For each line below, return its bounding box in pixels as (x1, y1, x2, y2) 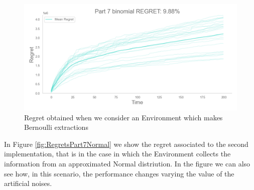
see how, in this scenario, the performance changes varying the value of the (4, 168, 234, 178)
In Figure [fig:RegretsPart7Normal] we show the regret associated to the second (4, 138, 248, 149)
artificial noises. (4, 178, 52, 188)
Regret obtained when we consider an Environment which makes (24, 112, 223, 122)
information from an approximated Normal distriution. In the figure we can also (4, 158, 250, 168)
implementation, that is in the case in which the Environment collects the (4, 148, 231, 159)
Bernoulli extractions (24, 122, 88, 132)
